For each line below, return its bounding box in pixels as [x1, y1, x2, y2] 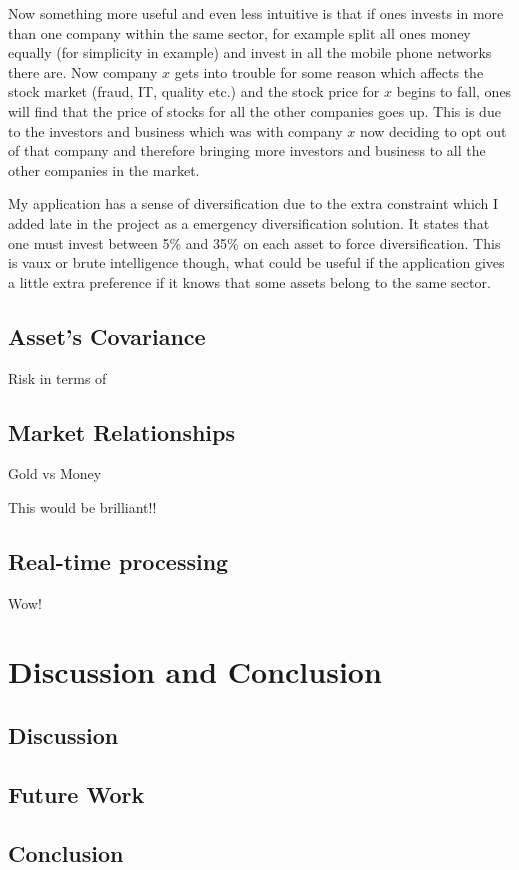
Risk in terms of [8, 367, 107, 388]
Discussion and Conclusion [8, 651, 382, 692]
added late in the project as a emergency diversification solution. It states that [8, 212, 490, 233]
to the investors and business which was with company [8, 120, 343, 141]
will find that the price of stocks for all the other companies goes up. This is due [8, 100, 501, 121]
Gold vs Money [8, 463, 102, 484]
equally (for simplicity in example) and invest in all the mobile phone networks [8, 42, 492, 63]
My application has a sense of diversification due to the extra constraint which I [8, 193, 499, 214]
